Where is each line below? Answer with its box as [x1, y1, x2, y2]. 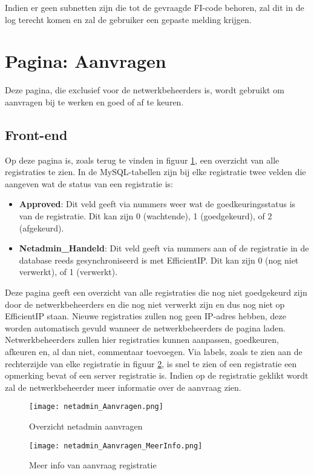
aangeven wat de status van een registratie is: [5, 177, 174, 190]
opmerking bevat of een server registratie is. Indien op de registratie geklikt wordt [5, 369, 309, 382]
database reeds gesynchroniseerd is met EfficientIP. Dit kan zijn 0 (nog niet [19, 253, 299, 266]
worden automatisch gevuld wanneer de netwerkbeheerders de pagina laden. [5, 321, 286, 334]
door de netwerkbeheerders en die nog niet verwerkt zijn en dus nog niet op [5, 297, 285, 310]
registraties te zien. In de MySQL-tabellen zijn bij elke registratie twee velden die [5, 165, 306, 178]
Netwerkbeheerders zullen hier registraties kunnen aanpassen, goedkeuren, [5, 333, 279, 346]
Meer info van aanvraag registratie [29, 459, 157, 471]
